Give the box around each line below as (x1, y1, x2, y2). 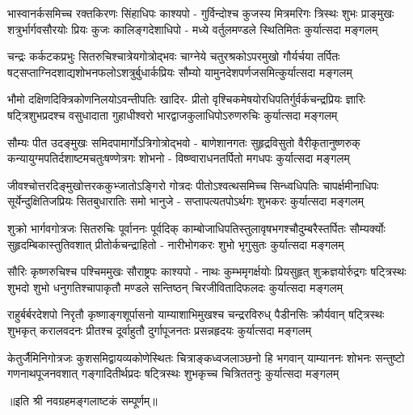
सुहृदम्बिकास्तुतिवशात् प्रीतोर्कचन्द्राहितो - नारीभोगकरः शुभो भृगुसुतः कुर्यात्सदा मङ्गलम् (7, 235, 344, 252)
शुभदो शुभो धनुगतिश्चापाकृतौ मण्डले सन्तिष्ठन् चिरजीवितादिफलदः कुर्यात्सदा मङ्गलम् (7, 278, 343, 295)
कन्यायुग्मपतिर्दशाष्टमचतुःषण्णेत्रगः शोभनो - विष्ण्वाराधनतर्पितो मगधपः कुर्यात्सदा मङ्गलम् (7, 150, 350, 167)
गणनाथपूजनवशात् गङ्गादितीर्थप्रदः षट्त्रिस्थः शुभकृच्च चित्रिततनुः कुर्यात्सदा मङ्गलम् (7, 365, 339, 382)
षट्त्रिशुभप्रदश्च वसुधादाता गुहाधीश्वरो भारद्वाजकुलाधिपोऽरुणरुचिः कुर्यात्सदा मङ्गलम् (7, 106, 338, 123)
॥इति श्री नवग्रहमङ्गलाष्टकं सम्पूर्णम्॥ (7, 392, 158, 409)
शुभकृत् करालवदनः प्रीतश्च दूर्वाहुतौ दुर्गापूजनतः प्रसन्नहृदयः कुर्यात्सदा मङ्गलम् (7, 321, 311, 338)
